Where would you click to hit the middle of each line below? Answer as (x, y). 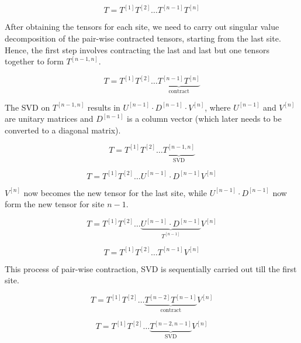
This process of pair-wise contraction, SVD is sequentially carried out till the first (151, 268)
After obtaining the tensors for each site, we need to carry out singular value (142, 27)
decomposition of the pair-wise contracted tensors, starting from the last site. (143, 38)
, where (218, 107)
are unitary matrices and (49, 119)
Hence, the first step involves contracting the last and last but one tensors (137, 49)
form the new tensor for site (55, 204)
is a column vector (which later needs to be (204, 119)
